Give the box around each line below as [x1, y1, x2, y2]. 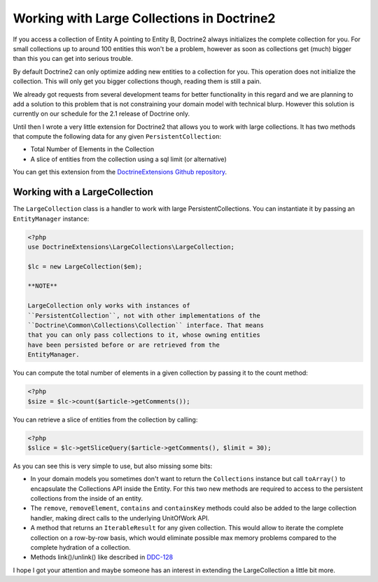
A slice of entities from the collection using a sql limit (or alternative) [30, 155, 227, 163]
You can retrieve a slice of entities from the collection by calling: [13, 415, 198, 424]
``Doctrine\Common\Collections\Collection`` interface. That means [27, 321, 265, 329]
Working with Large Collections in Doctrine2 [13, 11, 276, 26]
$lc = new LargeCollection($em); [27, 263, 143, 270]
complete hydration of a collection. [30, 543, 131, 552]
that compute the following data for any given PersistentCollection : [13, 132, 222, 141]
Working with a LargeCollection [13, 186, 154, 198]
